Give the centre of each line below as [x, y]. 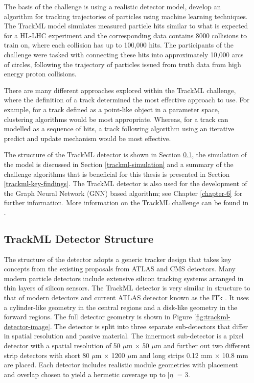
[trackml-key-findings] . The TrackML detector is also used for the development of [126, 183]
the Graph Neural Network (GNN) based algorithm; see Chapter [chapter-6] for [123, 193]
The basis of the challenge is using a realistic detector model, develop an [113, 6]
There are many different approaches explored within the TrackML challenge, [120, 90]
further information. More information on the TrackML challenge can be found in [126, 203]
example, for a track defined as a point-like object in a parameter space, [112, 109]
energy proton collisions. [40, 74]
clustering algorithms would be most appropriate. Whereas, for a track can [116, 119]
